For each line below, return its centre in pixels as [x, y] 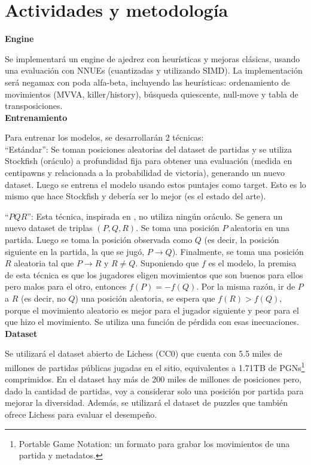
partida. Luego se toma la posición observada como [99, 240]
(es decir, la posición [242, 240]
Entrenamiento [36, 117]
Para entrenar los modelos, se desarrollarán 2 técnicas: [104, 137]
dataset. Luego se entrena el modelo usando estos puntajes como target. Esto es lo [155, 184]
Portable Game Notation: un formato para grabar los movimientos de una [154, 443]
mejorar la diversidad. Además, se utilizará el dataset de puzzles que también [147, 402]
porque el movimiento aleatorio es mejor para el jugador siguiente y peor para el [152, 310]
